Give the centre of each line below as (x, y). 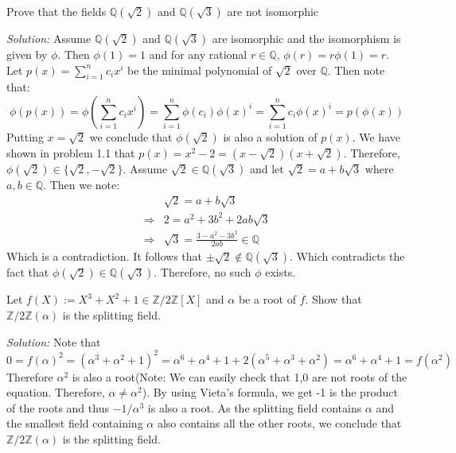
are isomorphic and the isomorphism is (306, 38)
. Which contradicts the (347, 256)
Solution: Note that (54, 341)
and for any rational (198, 54)
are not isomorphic (273, 11)
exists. (281, 272)
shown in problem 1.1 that (71, 152)
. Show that (333, 299)
